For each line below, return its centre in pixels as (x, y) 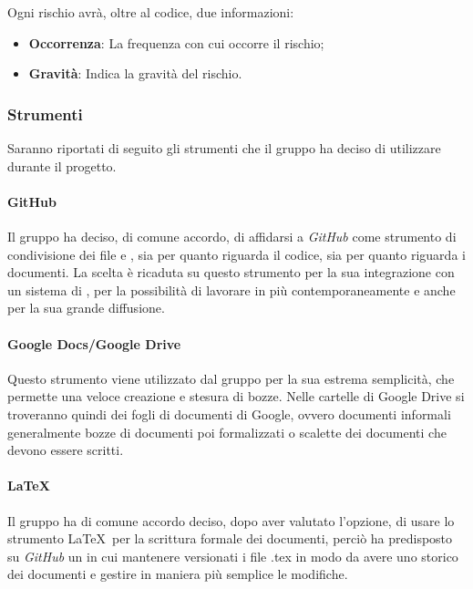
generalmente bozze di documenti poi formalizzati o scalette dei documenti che (227, 432)
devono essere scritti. (66, 450)
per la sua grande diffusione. (86, 308)
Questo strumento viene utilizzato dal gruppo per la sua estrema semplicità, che (231, 378)
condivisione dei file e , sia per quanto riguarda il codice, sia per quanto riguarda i (236, 254)
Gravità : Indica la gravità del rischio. (135, 73)
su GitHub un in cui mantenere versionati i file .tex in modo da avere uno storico (233, 556)
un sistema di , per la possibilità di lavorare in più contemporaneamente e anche (231, 289)
